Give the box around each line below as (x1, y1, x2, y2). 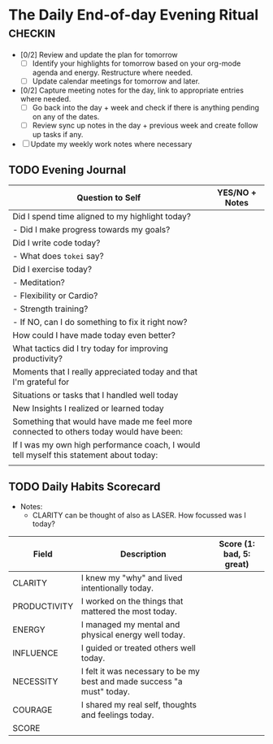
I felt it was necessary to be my (80, 665, 201, 677)
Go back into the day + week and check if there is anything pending (32, 103, 260, 113)
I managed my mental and (80, 619, 180, 630)
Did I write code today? (12, 237, 101, 249)
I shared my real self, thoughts (80, 699, 197, 710)
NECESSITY (12, 676, 58, 687)
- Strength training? (12, 303, 89, 314)
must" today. (80, 686, 130, 697)
